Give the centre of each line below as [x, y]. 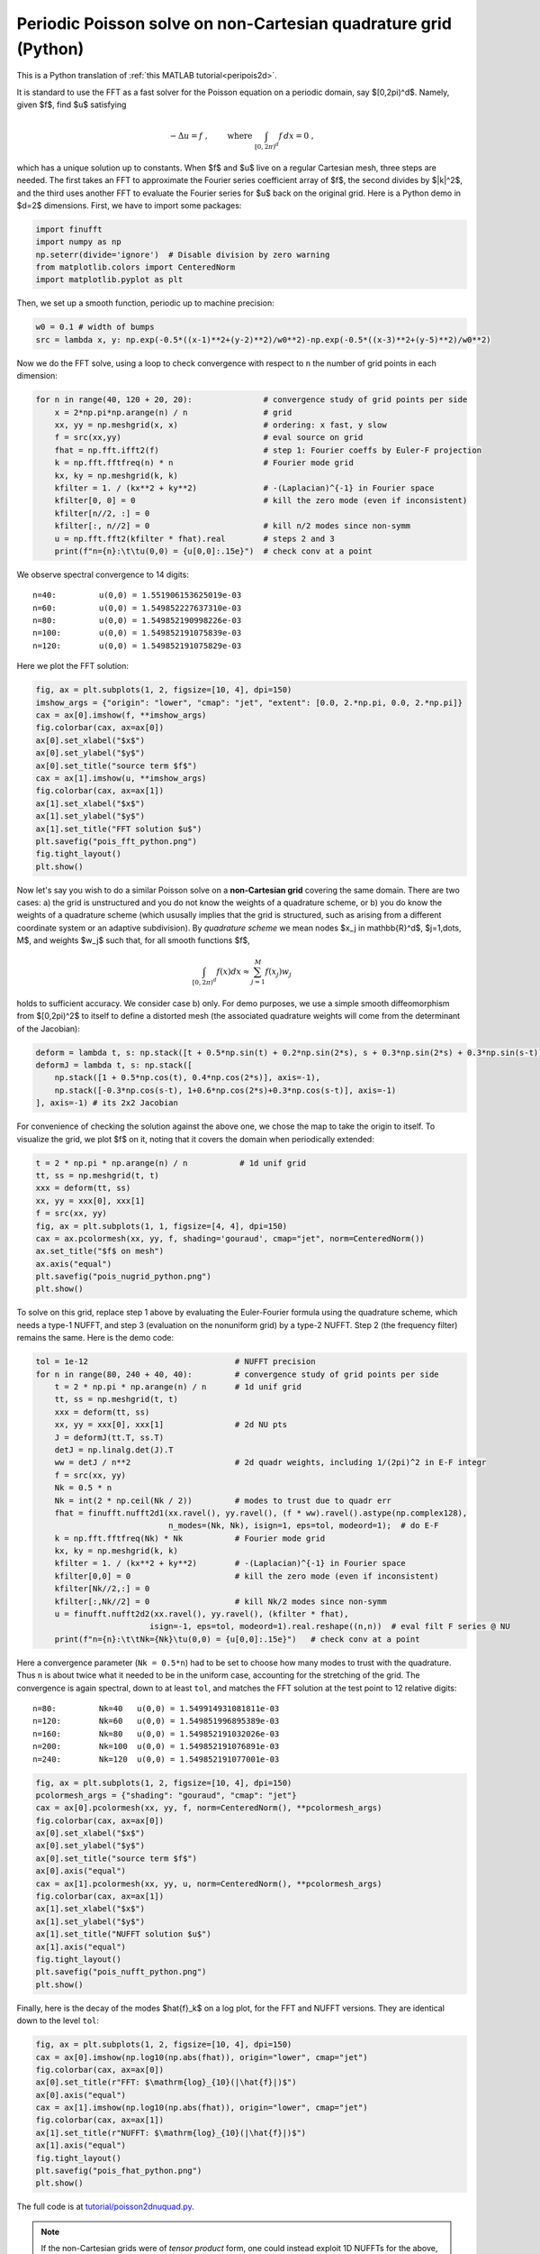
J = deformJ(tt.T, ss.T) [109, 1437]
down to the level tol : [58, 2020]
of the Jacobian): [48, 1029]
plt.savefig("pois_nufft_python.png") [121, 1972]
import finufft [69, 229]
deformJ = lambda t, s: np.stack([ [114, 1065]
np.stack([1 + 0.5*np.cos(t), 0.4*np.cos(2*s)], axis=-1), [188, 1078]
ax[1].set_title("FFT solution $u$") [119, 829]
